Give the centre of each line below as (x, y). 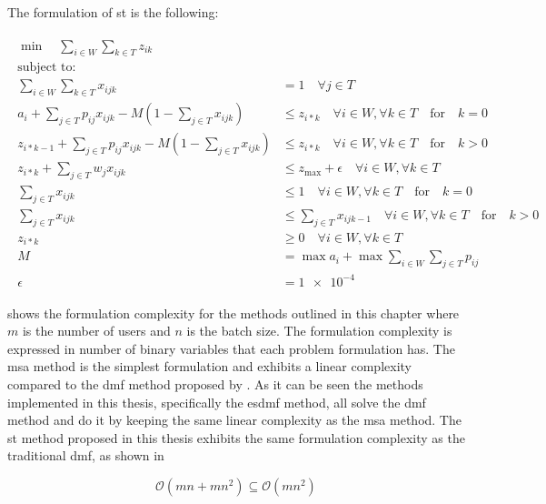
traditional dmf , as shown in (86, 455)
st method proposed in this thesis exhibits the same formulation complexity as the (236, 437)
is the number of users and (96, 331)
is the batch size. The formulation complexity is (319, 331)
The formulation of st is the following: (113, 12)
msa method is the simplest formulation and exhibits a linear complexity (209, 366)
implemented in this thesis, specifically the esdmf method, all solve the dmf (217, 402)
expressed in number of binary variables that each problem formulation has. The (231, 348)
